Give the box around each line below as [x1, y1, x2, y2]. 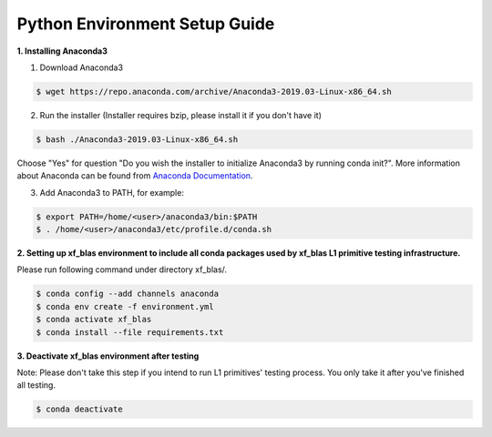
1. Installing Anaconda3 [16, 46, 108, 56]
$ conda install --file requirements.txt [36, 327, 224, 337]
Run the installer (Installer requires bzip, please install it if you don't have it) [39, 109, 323, 120]
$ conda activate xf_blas [36, 314, 152, 325]
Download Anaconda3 [39, 62, 123, 73]
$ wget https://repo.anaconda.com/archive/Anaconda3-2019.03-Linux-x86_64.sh [36, 86, 392, 97]
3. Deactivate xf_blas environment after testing [16, 351, 200, 361]
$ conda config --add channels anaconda [36, 289, 219, 300]
